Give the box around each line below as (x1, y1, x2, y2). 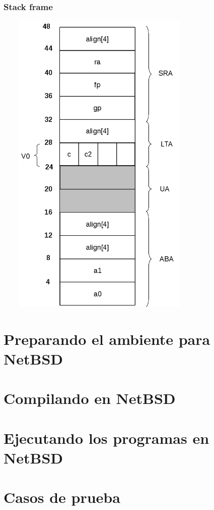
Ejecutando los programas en (4, 427, 209, 448)
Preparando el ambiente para (4, 328, 210, 349)
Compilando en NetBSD (4, 388, 176, 409)
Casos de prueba (4, 487, 120, 507)
